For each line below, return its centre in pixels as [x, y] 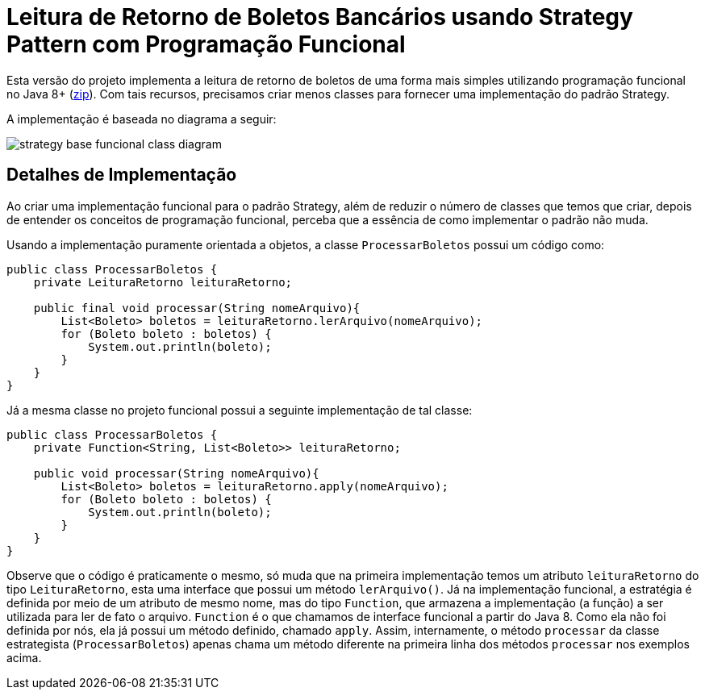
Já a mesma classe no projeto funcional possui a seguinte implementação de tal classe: [240, 410]
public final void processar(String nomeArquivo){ [197, 308]
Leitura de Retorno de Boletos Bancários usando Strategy [320, 17]
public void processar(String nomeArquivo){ [176, 473]
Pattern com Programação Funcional [206, 44]
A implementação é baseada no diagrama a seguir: [142, 119]
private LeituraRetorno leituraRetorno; [163, 282]
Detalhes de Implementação [122, 175]
